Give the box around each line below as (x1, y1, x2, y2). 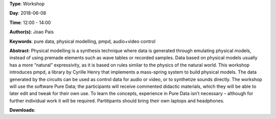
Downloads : (9, 107, 36, 113)
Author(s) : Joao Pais (9, 29, 54, 35)
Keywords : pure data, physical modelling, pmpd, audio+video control (9, 38, 156, 44)
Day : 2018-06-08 (9, 10, 47, 16)
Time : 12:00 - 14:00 (9, 19, 51, 26)
